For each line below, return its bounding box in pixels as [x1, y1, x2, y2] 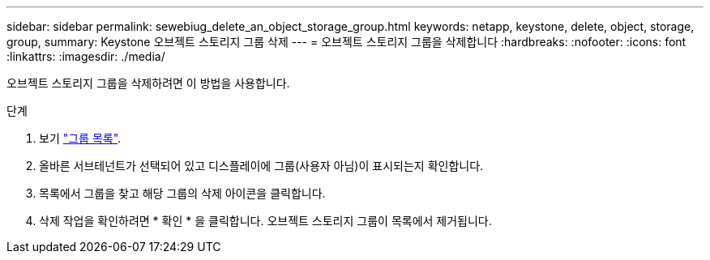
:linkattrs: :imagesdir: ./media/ [6, 49, 165, 63]
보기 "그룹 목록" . [39, 131, 122, 145]
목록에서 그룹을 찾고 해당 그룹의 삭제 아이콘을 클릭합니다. [39, 186, 326, 200]
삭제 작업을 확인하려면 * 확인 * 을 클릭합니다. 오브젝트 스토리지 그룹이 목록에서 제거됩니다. [39, 214, 492, 228]
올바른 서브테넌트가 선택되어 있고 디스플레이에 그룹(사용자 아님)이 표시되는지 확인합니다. [39, 159, 484, 173]
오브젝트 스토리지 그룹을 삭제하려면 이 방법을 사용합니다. [6, 76, 290, 90]
